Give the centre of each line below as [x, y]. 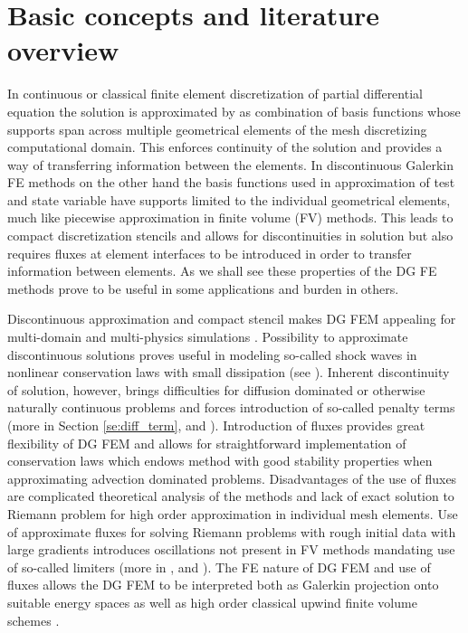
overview [63, 50]
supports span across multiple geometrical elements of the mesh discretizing [217, 129]
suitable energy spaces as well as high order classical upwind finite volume [212, 602]
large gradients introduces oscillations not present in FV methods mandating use [231, 549]
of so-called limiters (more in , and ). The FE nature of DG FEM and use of [219, 567]
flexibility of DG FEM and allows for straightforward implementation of [207, 443]
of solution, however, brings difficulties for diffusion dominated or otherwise [216, 389]
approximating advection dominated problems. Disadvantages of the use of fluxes [232, 478]
